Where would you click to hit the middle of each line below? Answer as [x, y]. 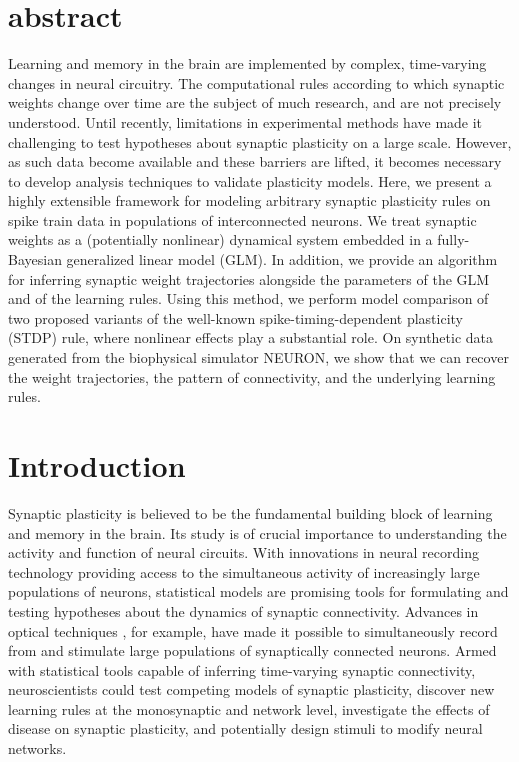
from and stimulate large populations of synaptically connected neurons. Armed [252, 650]
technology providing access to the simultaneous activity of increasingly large [244, 571]
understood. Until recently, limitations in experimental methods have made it [245, 121]
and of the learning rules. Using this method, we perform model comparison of [248, 298]
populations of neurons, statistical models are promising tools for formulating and [258, 591]
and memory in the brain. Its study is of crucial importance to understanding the [257, 532]
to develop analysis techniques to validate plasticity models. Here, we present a [250, 180]
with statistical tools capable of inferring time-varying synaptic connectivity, [242, 669]
